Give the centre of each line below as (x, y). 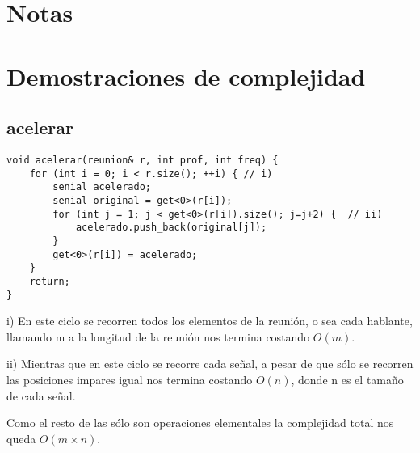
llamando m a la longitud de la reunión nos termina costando (158, 336)
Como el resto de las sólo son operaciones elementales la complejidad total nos (200, 423)
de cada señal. (41, 395)
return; (50, 281)
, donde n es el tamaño (347, 379)
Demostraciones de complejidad (186, 76)
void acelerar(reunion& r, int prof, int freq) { (143, 160)
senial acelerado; (102, 187)
